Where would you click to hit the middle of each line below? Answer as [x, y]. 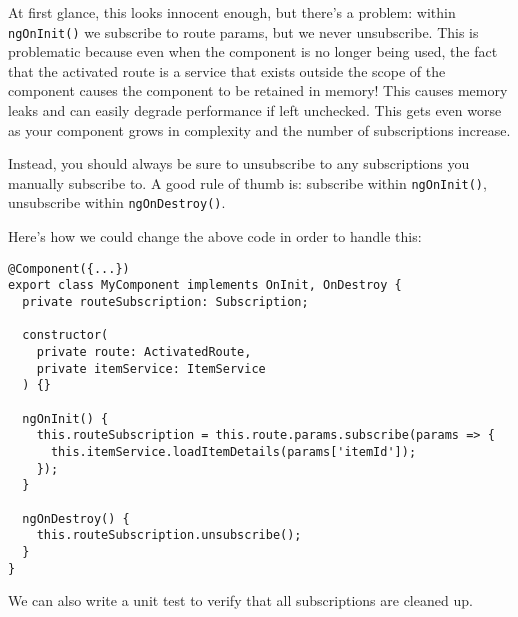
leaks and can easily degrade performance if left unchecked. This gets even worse [255, 110]
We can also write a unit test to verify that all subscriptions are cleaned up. [240, 600]
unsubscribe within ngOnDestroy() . [117, 202]
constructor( [65, 335]
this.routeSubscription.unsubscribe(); [169, 535]
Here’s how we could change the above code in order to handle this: [215, 236]
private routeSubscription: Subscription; [165, 302]
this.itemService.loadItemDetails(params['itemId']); [233, 451]
